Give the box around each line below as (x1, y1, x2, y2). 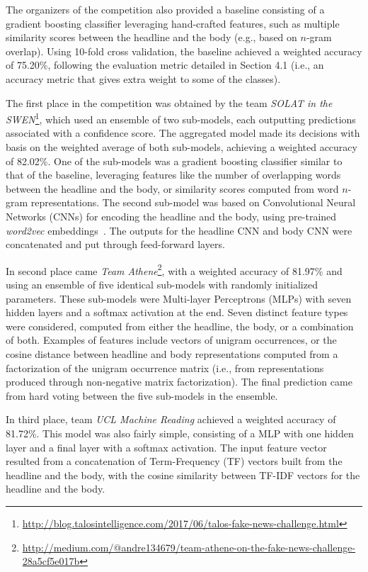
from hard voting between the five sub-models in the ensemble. (6, 388, 278, 403)
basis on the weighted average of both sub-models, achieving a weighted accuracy (6, 140, 357, 154)
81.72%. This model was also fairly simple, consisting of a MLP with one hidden (6, 425, 354, 440)
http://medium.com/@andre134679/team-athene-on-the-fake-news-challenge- (22, 539, 356, 554)
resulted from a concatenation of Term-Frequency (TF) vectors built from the (6, 454, 343, 469)
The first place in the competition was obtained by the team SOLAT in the (6, 95, 333, 110)
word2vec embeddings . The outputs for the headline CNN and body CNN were (6, 223, 352, 237)
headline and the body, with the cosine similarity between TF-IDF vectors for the (6, 467, 360, 482)
